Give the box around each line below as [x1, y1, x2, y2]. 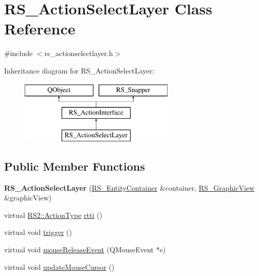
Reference [4, 18, 76, 39]
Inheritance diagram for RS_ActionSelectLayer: [4, 65, 155, 76]
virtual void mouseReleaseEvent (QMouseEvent [4, 244, 154, 255]
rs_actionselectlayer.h [44, 48, 113, 59]
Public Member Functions [4, 158, 145, 174]
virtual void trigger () [4, 227, 72, 237]
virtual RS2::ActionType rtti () [4, 209, 102, 220]
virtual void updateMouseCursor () [4, 261, 115, 272]
